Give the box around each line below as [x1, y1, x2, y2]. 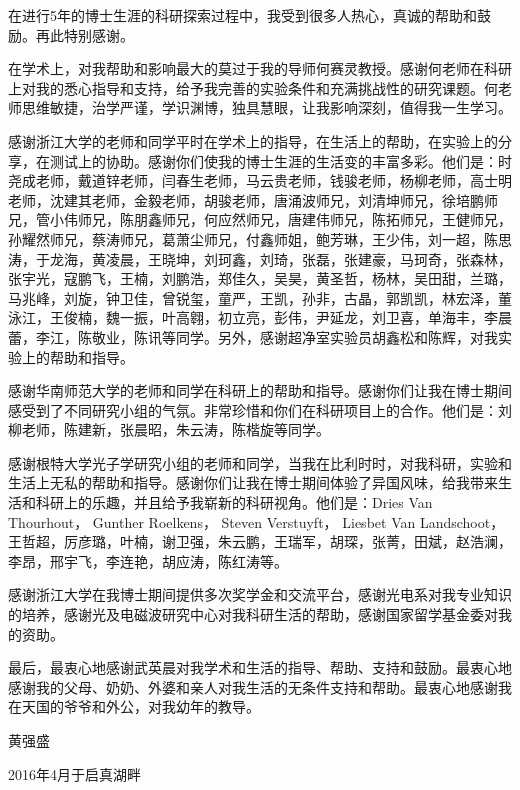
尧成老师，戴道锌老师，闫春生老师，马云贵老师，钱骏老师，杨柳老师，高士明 [8, 170, 512, 191]
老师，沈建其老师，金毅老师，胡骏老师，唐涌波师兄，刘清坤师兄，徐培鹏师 [8, 189, 498, 210]
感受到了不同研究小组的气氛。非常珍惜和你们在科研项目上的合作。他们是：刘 [8, 399, 512, 420]
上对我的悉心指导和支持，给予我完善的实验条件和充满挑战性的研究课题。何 [8, 77, 498, 98]
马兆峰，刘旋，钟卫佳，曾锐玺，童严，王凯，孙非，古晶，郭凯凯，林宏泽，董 [8, 287, 512, 308]
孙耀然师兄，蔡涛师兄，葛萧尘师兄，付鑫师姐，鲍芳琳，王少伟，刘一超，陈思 [8, 228, 512, 249]
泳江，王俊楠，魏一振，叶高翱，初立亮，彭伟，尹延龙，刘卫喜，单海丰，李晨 [8, 307, 512, 328]
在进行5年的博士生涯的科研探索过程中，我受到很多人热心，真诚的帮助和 [8, 5, 477, 25]
